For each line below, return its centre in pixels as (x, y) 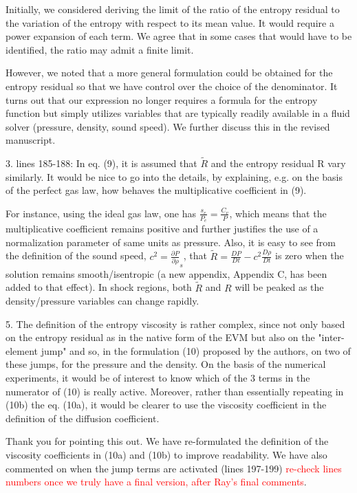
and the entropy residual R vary (278, 163)
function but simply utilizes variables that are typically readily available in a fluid (178, 113)
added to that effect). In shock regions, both (99, 287)
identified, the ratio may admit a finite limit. (100, 49)
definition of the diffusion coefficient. (83, 418)
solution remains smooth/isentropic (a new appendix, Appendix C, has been (166, 273)
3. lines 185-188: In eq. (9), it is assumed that (101, 163)
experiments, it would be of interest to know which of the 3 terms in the (158, 378)
